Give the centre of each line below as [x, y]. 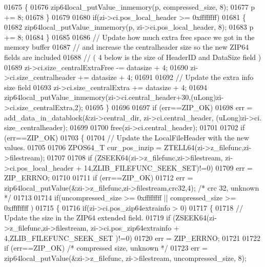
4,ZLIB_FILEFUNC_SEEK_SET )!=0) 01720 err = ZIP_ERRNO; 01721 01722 [132, 238]
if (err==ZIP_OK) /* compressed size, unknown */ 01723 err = [106, 248]
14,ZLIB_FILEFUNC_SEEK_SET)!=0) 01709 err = [168, 167]
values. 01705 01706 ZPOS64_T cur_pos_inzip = [83, 147]
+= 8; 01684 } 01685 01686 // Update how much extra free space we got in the [129, 37]
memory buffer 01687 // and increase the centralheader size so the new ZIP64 [127, 47]
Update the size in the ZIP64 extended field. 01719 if [87, 218]
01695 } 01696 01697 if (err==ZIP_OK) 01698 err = [169, 107]
